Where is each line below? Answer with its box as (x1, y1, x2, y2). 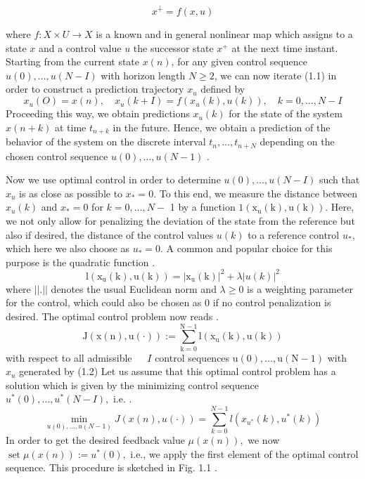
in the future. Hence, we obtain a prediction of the (113, 119, 331, 134)
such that (319, 172, 360, 187)
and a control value (38, 40, 122, 55)
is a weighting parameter (247, 281, 354, 296)
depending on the (260, 134, 335, 149)
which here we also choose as (6, 241, 129, 256)
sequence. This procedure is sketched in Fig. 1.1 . (6, 460, 217, 475)
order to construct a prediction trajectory (6, 81, 184, 96)
